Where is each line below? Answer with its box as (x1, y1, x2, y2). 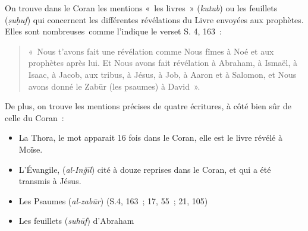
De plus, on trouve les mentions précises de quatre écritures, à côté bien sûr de (5, 100, 291, 112)
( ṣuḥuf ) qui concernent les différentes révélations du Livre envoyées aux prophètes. (5, 13, 304, 26)
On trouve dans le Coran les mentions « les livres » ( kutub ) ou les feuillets (5, 2, 278, 14)
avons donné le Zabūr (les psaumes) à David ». (28, 80, 200, 92)
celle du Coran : (5, 111, 64, 124)
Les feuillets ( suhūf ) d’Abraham (18, 214, 134, 227)
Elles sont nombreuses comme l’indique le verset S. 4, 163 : (5, 25, 222, 37)
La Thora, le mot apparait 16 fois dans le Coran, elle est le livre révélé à (18, 131, 282, 144)
